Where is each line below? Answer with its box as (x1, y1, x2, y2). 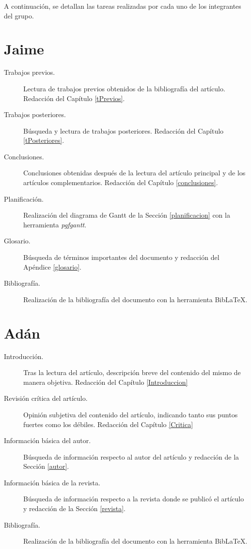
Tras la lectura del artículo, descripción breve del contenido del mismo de (23, 367, 241, 377)
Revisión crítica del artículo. (4, 393, 88, 403)
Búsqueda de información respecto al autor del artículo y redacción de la (23, 451, 239, 462)
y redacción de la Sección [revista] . (23, 503, 125, 514)
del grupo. (4, 10, 34, 20)
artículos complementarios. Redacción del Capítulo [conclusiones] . (23, 177, 218, 188)
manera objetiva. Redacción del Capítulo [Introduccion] (23, 377, 188, 387)
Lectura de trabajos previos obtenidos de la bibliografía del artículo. (23, 83, 225, 93)
